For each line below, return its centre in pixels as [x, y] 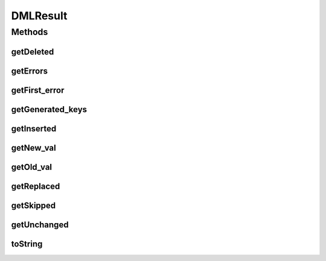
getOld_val [32, 167]
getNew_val [34, 148]
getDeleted [33, 52]
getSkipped [34, 205]
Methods [30, 32]
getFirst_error [38, 90]
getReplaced [36, 186]
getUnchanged [40, 225]
